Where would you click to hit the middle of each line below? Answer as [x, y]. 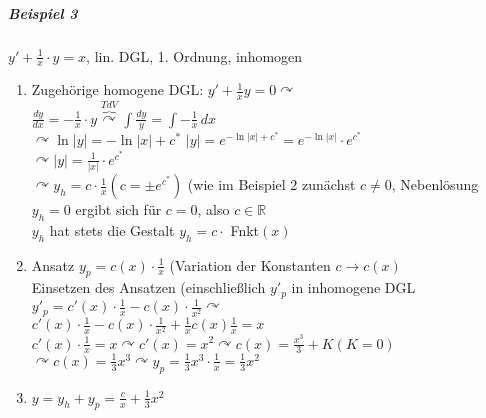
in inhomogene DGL [353, 287]
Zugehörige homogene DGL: [117, 89]
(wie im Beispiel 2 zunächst [271, 184]
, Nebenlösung [435, 184]
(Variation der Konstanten [250, 264]
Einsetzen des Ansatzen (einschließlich [148, 287]
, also [213, 209]
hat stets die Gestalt [112, 229]
